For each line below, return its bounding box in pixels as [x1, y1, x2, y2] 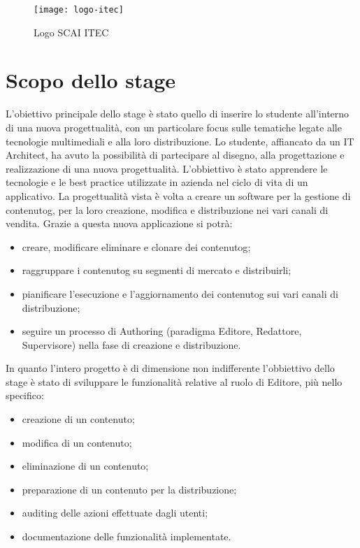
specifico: [6, 388, 44, 403]
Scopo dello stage [6, 66, 175, 94]
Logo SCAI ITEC [34, 24, 109, 39]
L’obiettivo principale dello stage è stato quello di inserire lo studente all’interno [6, 106, 350, 121]
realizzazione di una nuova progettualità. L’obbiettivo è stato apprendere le [6, 161, 328, 175]
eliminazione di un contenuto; [22, 459, 149, 473]
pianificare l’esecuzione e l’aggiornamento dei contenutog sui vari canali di [22, 286, 338, 301]
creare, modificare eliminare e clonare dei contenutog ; [22, 239, 251, 254]
